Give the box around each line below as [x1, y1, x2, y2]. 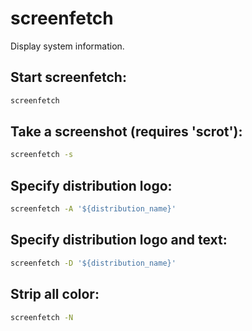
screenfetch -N [10, 312, 74, 322]
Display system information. [10, 40, 125, 52]
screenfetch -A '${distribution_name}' [10, 204, 177, 214]
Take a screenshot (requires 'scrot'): [10, 123, 243, 141]
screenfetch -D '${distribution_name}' [10, 258, 177, 268]
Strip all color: [10, 286, 100, 303]
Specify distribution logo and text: [10, 232, 228, 249]
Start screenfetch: [10, 69, 127, 86]
